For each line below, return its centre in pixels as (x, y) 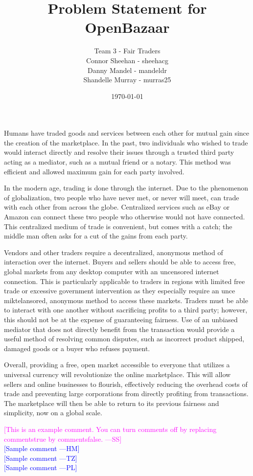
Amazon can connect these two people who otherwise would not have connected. (125, 217)
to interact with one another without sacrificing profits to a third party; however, (126, 310)
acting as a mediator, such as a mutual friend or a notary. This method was (117, 162)
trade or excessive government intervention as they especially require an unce (120, 291)
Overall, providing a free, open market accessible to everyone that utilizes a (117, 365)
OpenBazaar (127, 27)
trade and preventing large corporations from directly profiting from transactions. (126, 393)
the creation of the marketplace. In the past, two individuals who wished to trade (126, 142)
